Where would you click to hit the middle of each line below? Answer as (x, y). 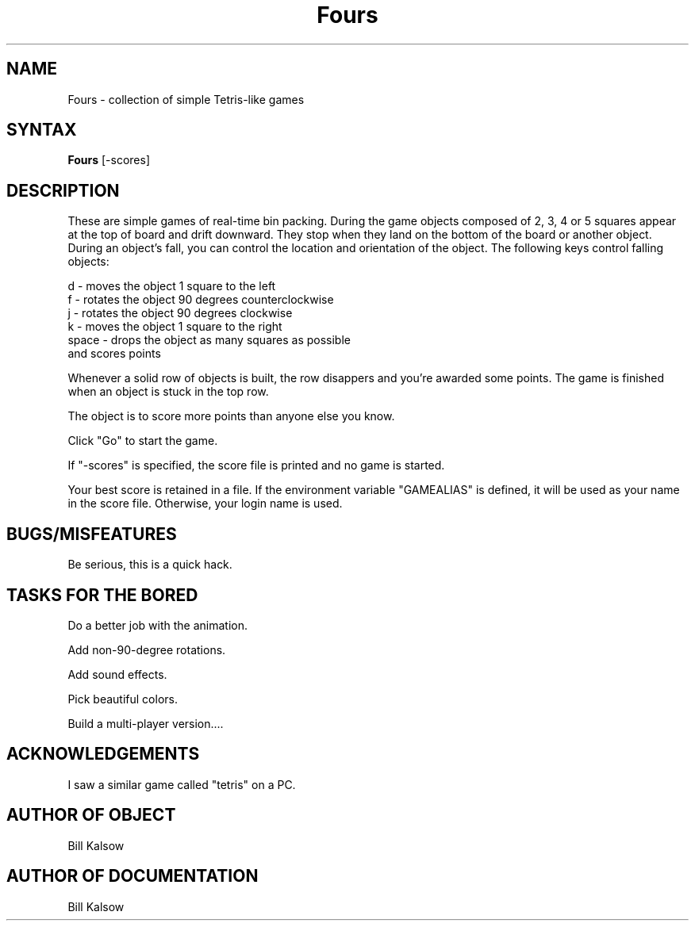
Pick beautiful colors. (123, 699)
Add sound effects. (117, 674)
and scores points (114, 354)
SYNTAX (42, 130)
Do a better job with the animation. (157, 625)
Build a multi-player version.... (146, 723)
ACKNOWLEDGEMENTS (103, 754)
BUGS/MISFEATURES (92, 534)
